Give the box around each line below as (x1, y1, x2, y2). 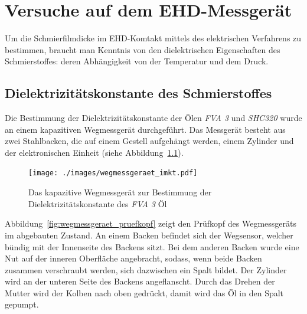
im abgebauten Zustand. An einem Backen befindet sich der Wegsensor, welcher (5, 228, 293, 241)
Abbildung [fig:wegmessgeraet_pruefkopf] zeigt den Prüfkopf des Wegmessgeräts (5, 217, 296, 230)
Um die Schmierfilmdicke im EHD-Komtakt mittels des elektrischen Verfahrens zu (5, 32, 302, 44)
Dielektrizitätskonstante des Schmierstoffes (5, 84, 272, 102)
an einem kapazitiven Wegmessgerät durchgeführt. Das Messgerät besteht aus (5, 123, 286, 135)
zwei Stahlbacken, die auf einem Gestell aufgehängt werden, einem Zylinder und (5, 135, 294, 147)
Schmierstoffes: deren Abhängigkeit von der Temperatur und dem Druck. (5, 55, 269, 67)
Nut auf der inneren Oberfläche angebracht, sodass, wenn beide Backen (5, 252, 262, 264)
